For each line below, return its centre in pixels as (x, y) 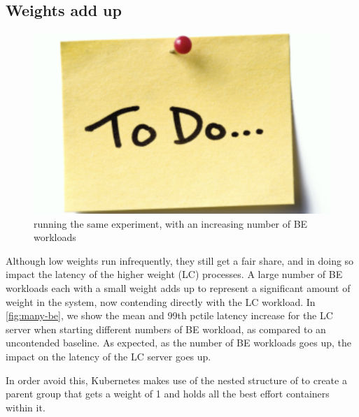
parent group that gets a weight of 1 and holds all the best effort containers (168, 394)
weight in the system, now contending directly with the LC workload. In (161, 301)
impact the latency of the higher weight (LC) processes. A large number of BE (174, 274)
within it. (26, 407)
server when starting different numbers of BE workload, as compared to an (166, 329)
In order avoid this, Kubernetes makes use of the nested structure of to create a (176, 380)
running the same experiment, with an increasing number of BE (171, 223)
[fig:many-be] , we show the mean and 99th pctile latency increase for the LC (169, 315)
